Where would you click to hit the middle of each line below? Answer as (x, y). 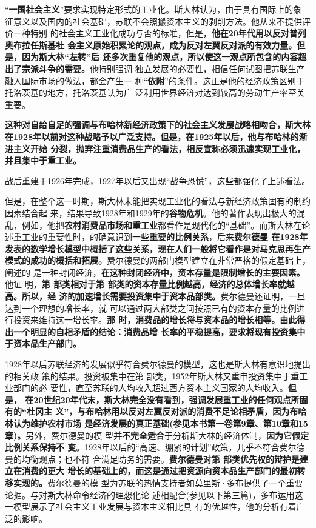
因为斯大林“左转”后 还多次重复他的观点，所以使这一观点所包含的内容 (160, 57)
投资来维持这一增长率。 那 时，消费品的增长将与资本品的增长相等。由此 (155, 320)
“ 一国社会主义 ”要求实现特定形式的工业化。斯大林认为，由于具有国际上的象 (153, 9)
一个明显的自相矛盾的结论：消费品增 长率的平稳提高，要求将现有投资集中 (159, 331)
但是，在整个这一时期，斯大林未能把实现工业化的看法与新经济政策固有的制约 (158, 201)
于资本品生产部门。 (43, 343)
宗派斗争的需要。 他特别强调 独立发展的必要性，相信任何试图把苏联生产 (163, 68)
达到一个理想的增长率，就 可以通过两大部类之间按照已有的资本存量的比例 (151, 308)
